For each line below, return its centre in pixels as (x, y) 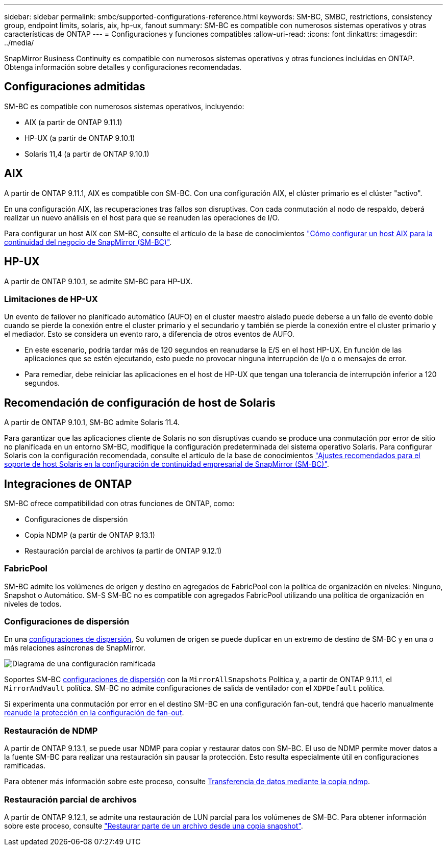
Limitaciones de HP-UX (51, 299)
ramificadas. (25, 766)
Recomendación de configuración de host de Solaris (140, 403)
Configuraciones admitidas (75, 87)
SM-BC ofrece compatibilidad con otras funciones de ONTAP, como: (119, 503)
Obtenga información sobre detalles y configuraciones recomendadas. (123, 67)
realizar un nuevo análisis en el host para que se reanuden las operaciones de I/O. (142, 217)
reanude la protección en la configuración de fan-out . (94, 713)
